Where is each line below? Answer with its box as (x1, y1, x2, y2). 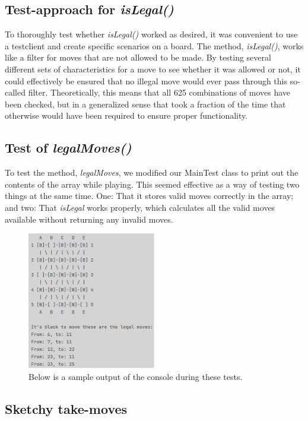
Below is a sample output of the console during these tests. (28, 371, 243, 383)
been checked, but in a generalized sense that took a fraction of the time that (5, 97, 286, 110)
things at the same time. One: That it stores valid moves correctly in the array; (5, 189, 294, 202)
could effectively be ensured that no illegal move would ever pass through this (5, 74, 288, 87)
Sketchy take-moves (5, 400, 128, 418)
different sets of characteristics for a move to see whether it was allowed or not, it (5, 62, 301, 75)
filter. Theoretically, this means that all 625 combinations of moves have (28, 86, 291, 99)
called (5, 86, 26, 99)
